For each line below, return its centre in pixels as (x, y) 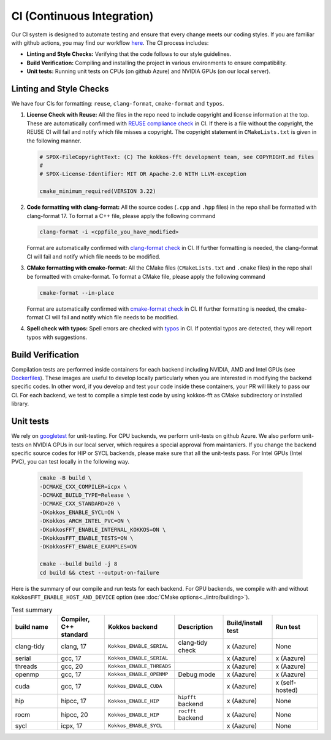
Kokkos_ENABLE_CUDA (135, 686)
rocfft (187, 711)
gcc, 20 (72, 666)
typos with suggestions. (57, 337)
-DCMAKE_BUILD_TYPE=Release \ (85, 495)
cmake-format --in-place (77, 293)
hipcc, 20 (74, 715)
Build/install (245, 623)
